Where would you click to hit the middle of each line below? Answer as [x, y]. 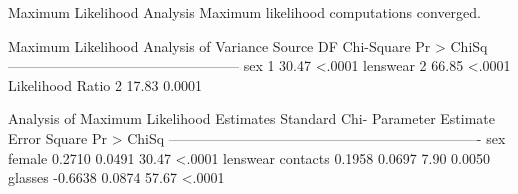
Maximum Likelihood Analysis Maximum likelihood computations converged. [245, 12]
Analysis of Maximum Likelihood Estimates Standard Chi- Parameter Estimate [252, 118]
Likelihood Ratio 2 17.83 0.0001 [105, 84]
